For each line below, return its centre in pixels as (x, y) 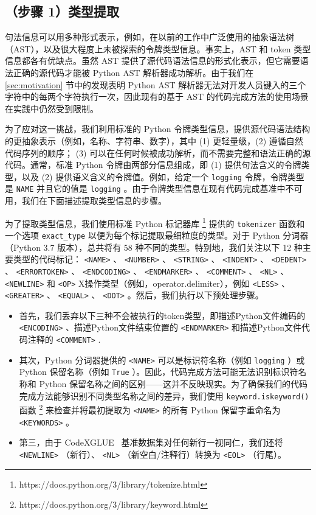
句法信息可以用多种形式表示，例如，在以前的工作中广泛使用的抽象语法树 (149, 37)
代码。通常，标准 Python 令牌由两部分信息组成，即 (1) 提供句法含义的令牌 (153, 165)
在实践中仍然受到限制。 (52, 108)
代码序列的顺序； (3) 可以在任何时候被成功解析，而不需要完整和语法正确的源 (158, 152)
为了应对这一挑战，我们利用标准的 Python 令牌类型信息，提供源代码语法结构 (158, 129)
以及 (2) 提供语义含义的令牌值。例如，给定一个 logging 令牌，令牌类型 (163, 176)
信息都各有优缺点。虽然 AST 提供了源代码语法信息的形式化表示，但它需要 (153, 61)
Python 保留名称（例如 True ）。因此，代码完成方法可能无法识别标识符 (159, 372)
